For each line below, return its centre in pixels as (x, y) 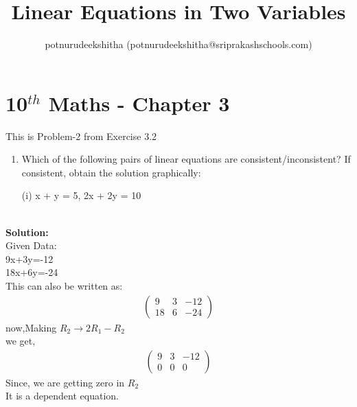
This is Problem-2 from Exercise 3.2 (81, 136)
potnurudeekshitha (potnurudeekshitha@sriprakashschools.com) (178, 44)
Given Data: (31, 245)
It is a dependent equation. (62, 396)
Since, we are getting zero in (65, 382)
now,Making (31, 327)
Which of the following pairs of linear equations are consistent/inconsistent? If (186, 159)
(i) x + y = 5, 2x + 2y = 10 (81, 195)
